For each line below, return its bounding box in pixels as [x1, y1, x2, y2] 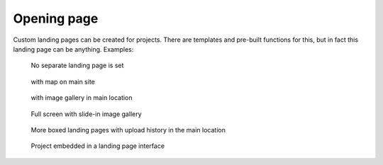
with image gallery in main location [30, 93, 133, 102]
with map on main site [30, 77, 95, 86]
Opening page [13, 11, 99, 26]
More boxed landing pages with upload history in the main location [30, 125, 226, 134]
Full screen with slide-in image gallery [30, 110, 142, 118]
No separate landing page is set [30, 61, 124, 70]
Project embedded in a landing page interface [30, 142, 165, 150]
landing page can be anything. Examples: [13, 45, 134, 53]
